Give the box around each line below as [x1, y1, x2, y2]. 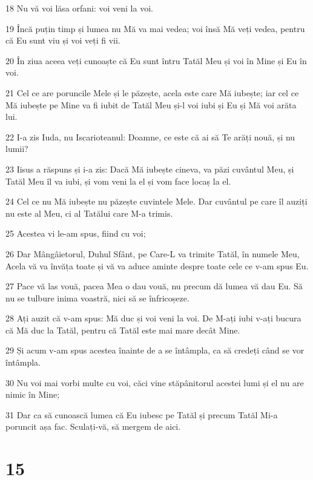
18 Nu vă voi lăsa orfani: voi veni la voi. [5, 2, 153, 14]
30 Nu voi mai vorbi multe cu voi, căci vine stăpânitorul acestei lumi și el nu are [5, 376, 304, 389]
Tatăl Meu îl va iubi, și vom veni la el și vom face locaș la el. [5, 174, 231, 187]
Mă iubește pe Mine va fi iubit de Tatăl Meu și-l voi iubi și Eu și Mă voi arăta [5, 98, 297, 111]
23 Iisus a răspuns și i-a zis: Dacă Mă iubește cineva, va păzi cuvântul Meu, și [5, 162, 294, 175]
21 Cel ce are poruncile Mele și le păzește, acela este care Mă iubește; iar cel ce [5, 86, 299, 99]
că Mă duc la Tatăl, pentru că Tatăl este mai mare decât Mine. [5, 323, 240, 336]
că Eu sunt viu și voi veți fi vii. [5, 34, 120, 47]
